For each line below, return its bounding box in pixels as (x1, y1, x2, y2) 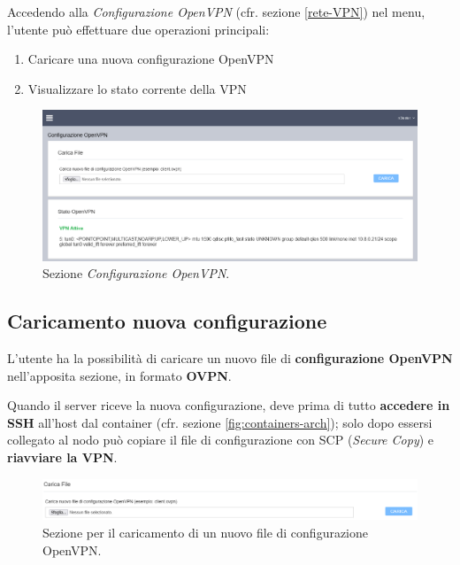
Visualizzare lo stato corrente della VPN (27, 79, 247, 97)
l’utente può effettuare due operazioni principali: (7, 19, 270, 38)
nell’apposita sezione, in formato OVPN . (7, 366, 232, 384)
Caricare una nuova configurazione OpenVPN (27, 50, 274, 68)
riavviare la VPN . (7, 448, 118, 467)
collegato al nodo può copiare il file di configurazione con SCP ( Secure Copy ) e (7, 430, 434, 449)
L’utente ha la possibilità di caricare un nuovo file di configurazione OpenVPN (7, 349, 453, 368)
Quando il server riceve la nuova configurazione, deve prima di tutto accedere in (7, 396, 450, 414)
